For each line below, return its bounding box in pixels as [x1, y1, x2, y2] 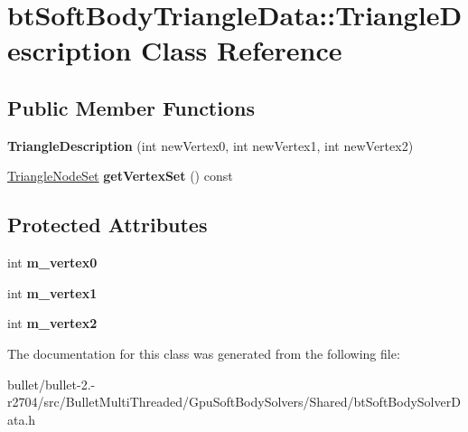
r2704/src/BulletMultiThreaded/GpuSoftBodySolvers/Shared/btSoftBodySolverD [7, 392, 461, 411]
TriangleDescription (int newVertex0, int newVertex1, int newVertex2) [7, 136, 414, 155]
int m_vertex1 [7, 283, 98, 302]
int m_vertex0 [7, 253, 98, 272]
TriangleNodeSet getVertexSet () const [7, 166, 233, 185]
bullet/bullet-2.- [7, 374, 96, 393]
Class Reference [141, 32, 342, 69]
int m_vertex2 [7, 314, 98, 333]
